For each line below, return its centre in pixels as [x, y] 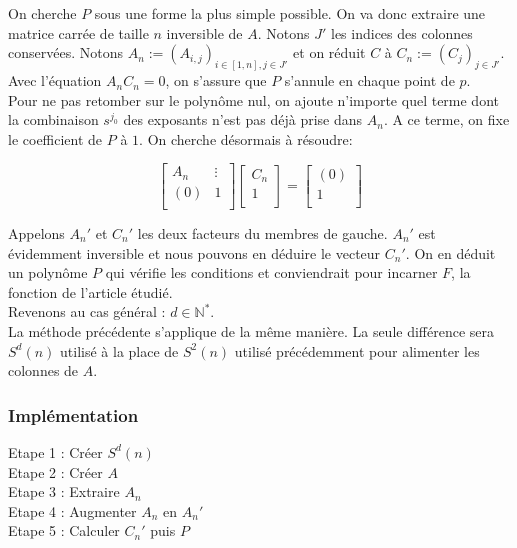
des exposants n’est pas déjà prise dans [243, 119]
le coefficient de [55, 138]
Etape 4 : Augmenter [72, 510]
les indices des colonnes [401, 32]
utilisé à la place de [119, 350]
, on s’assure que [216, 80]
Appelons [36, 232]
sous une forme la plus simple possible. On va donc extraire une [290, 13]
